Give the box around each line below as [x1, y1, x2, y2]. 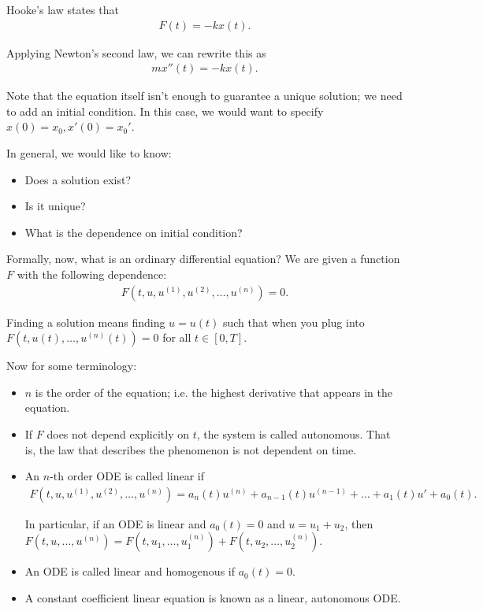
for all [162, 329, 191, 346]
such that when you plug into [222, 313, 365, 330]
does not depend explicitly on [46, 426, 190, 442]
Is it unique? [24, 198, 86, 214]
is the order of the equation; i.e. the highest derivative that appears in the [35, 383, 392, 400]
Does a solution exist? [24, 171, 131, 187]
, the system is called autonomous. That [196, 426, 391, 442]
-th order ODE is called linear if [50, 468, 204, 484]
